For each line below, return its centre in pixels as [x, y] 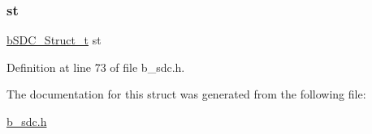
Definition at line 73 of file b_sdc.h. [96, 67]
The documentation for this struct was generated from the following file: [186, 94]
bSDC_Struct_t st [54, 40]
